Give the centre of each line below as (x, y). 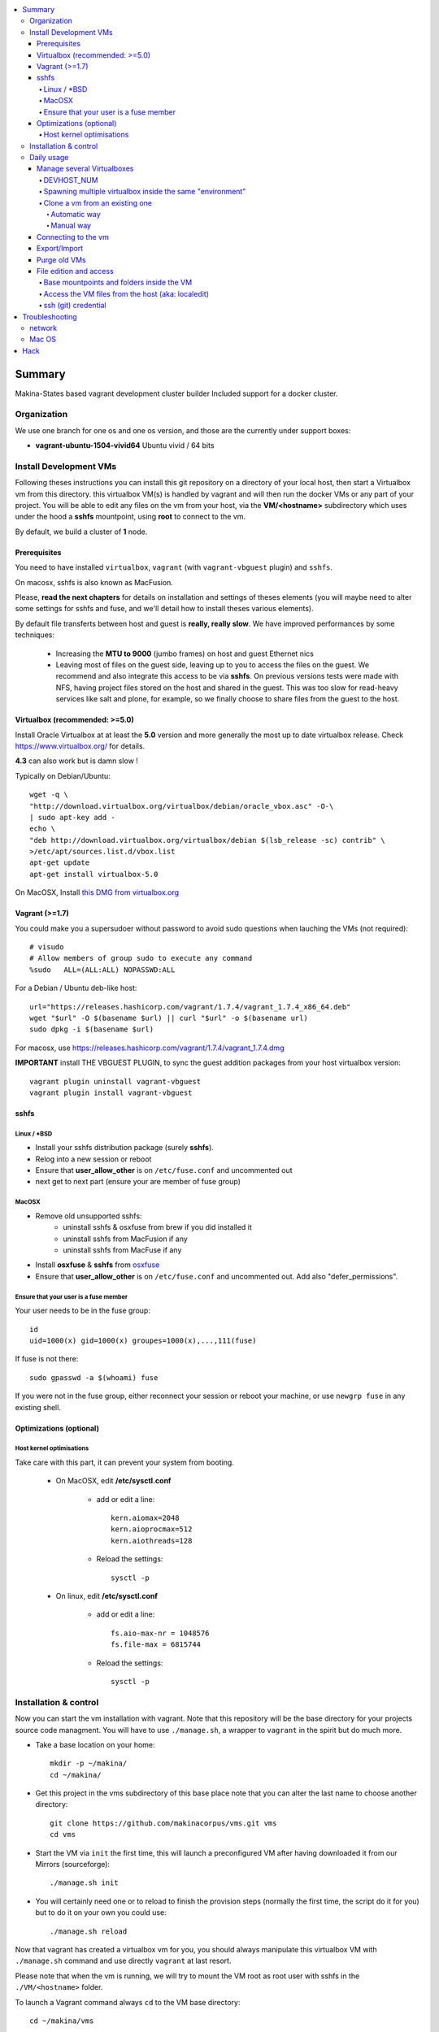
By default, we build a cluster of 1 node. (81, 532)
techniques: (35, 635)
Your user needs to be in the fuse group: (83, 1311)
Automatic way (76, 215)
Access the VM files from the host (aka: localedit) (126, 293)
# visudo (47, 947)
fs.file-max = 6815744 (156, 1645)
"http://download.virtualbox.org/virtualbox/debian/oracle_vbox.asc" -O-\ (182, 806)
